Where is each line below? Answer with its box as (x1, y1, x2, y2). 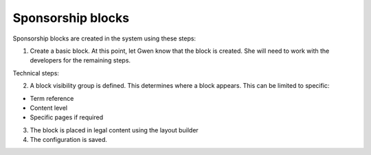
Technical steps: (12, 69, 60, 77)
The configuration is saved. (30, 136, 108, 144)
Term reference (30, 94, 74, 102)
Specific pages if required (30, 113, 103, 121)
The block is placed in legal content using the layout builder (30, 126, 199, 134)
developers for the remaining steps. (30, 56, 131, 64)
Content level (30, 104, 68, 112)
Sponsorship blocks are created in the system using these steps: (12, 34, 196, 43)
